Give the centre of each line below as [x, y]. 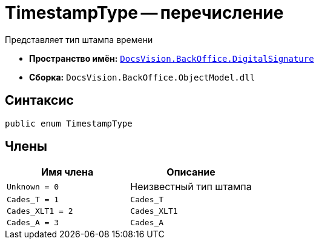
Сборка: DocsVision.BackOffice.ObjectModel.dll [142, 77]
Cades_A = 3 [33, 223]
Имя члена [67, 172]
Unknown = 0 [33, 186]
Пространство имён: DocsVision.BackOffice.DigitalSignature [172, 58]
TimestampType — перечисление [144, 13]
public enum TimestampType [69, 123]
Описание [191, 172]
